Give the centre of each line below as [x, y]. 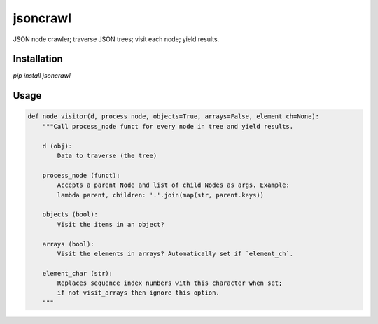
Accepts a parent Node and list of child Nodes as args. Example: [174, 185]
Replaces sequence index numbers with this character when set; [170, 283]
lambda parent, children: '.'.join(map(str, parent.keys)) [161, 195]
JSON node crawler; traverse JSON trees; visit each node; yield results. [116, 39]
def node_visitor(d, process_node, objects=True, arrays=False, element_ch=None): [174, 117]
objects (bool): [70, 214]
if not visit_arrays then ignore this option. [138, 293]
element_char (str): [78, 273]
